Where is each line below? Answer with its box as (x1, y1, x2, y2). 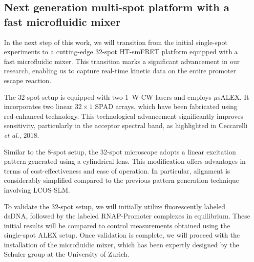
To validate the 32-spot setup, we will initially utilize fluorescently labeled (4, 201, 225, 211)
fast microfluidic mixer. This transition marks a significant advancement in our (4, 56, 240, 66)
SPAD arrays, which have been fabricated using (95, 101, 237, 111)
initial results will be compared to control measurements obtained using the (4, 220, 230, 230)
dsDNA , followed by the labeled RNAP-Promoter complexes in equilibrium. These (4, 211, 250, 221)
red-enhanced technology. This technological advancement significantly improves (4, 110, 243, 121)
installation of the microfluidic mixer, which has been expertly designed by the (4, 239, 239, 249)
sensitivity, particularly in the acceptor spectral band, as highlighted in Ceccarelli (4, 120, 248, 131)
